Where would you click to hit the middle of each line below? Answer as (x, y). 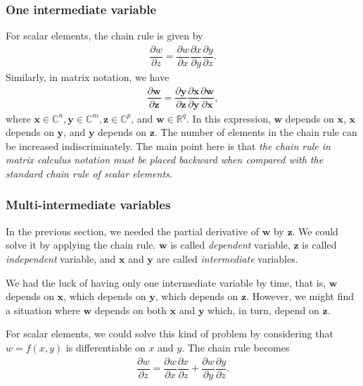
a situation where (43, 310)
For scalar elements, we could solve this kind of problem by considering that (170, 334)
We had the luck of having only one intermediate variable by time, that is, (166, 282)
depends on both (130, 310)
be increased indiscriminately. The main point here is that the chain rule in (168, 145)
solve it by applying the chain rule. (81, 245)
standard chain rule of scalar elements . (89, 173)
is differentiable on (106, 347)
